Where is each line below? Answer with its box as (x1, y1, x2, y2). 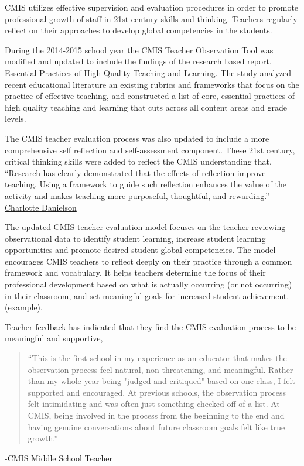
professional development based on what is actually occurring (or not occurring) (5, 278, 292, 290)
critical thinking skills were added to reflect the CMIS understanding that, (5, 155, 272, 167)
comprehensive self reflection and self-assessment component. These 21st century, (5, 143, 295, 156)
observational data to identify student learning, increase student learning (5, 232, 266, 244)
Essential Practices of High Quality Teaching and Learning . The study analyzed (5, 66, 292, 78)
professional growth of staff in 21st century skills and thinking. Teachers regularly (5, 12, 298, 25)
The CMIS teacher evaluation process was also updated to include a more (5, 132, 269, 144)
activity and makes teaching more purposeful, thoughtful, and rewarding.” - (5, 189, 275, 201)
